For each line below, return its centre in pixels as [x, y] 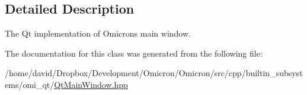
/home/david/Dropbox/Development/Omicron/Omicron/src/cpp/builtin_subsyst [154, 73]
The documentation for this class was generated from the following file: [134, 53]
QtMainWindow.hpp [91, 84]
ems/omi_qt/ [30, 84]
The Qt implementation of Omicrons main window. [98, 33]
